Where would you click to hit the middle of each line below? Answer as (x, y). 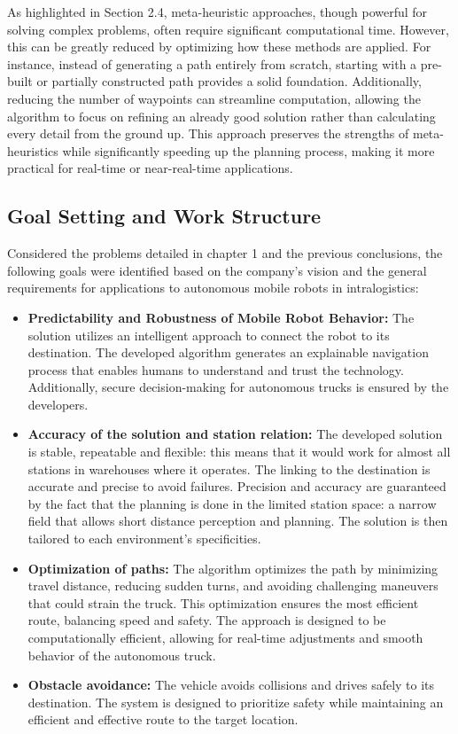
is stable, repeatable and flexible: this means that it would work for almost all (239, 452)
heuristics (33, 150)
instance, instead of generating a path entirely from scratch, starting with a (212, 63)
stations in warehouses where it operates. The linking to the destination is (229, 469)
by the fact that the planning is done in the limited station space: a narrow (232, 503)
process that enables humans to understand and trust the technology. (216, 369)
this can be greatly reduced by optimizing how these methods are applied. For (219, 47)
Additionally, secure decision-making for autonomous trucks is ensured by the (238, 387)
